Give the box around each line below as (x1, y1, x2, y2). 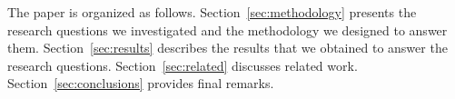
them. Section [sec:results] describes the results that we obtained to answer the (7, 38, 448, 57)
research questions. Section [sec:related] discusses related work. (7, 55, 358, 74)
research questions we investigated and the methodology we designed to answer (7, 20, 448, 39)
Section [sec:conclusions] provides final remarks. (7, 74, 274, 93)
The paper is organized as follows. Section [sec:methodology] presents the (7, 3, 417, 21)
